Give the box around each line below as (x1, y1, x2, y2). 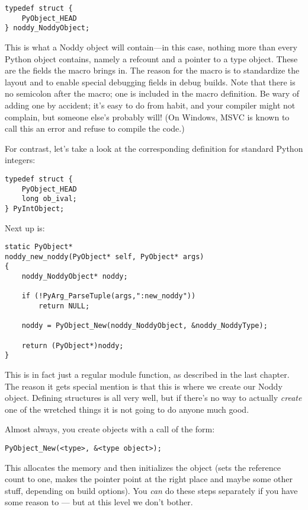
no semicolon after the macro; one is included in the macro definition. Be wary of (5, 87, 300, 100)
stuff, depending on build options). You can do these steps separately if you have (5, 484, 298, 496)
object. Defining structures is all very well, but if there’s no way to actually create (5, 391, 302, 404)
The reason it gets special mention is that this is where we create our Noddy (5, 380, 283, 392)
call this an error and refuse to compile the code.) (5, 122, 185, 135)
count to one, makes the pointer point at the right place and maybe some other (5, 473, 293, 485)
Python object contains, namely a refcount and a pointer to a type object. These (5, 52, 298, 65)
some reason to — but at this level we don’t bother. (5, 496, 193, 508)
